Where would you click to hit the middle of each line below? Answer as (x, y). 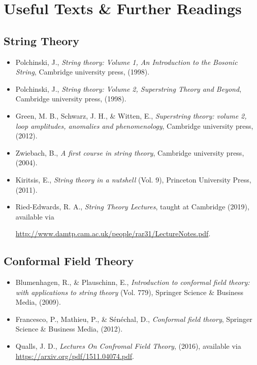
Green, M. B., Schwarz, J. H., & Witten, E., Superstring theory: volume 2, (131, 115)
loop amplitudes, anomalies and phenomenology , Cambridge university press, (134, 125)
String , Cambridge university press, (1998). (83, 72)
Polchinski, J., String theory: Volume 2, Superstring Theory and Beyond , (128, 88)
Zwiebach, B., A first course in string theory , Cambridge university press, (130, 152)
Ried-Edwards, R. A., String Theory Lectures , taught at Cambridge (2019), (132, 207)
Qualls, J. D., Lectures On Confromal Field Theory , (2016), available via (128, 346)
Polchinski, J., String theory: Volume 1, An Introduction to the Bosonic (126, 62)
